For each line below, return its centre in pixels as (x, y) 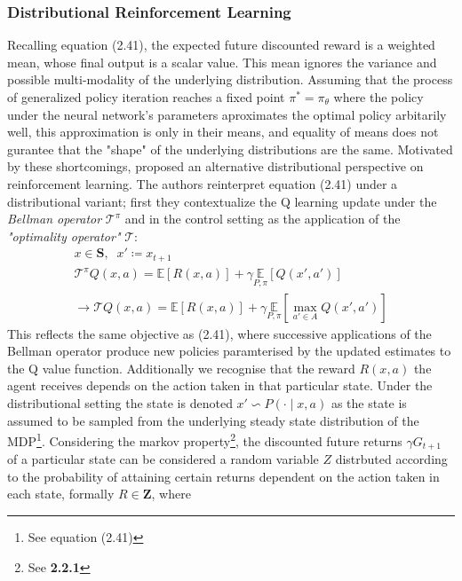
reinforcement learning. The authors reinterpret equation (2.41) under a (203, 183)
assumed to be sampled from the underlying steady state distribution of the (213, 420)
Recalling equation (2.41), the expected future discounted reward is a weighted (221, 45)
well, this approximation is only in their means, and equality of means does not (223, 132)
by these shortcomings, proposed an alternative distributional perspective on (215, 166)
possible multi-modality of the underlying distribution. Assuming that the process (230, 79)
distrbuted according (391, 459)
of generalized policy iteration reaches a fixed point (146, 97)
